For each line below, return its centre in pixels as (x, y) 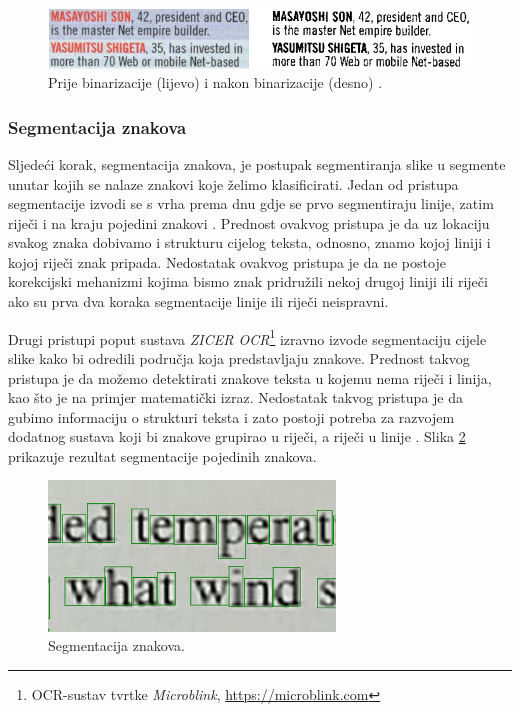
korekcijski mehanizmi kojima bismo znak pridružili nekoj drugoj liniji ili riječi (248, 281)
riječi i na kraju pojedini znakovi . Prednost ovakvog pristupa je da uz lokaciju (249, 222)
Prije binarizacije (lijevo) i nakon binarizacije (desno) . (215, 82)
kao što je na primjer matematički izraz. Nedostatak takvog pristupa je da (235, 397)
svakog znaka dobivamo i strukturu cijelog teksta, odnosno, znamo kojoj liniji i (249, 242)
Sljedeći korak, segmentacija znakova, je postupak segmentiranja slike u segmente (257, 163)
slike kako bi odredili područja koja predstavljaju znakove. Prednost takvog (239, 357)
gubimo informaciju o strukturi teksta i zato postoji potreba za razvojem (231, 416)
